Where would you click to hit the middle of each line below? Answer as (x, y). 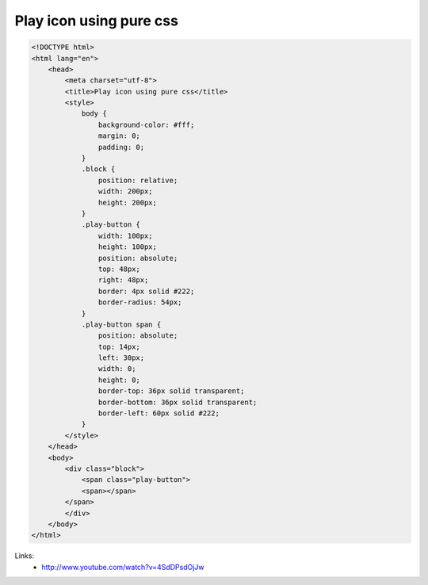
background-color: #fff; (146, 124)
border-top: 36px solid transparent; (171, 391)
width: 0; (117, 369)
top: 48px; (119, 269)
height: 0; (119, 380)
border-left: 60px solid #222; (159, 413)
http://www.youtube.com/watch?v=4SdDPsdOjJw (123, 567)
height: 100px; (128, 247)
